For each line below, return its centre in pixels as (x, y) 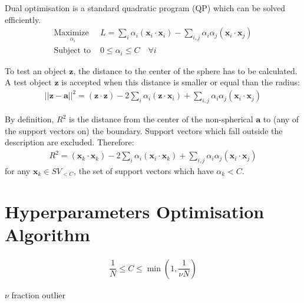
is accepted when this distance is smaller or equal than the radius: (181, 82)
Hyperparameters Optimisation (135, 211)
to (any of (281, 119)
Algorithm (47, 234)
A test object (28, 82)
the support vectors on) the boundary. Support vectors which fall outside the (144, 130)
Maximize (71, 33)
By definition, (29, 119)
